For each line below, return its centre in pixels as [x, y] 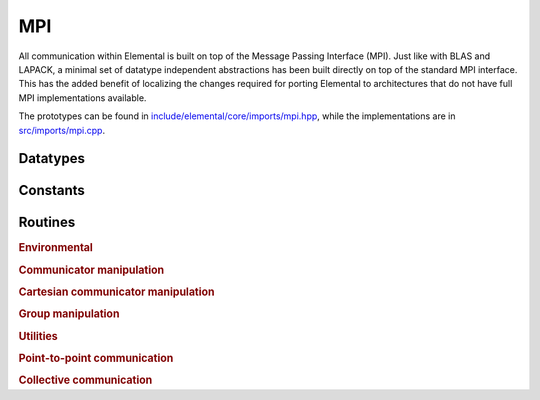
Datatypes [51, 158]
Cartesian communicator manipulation [116, 292]
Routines [47, 222]
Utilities [38, 336]
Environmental [56, 248]
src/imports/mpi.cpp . [61, 130]
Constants [51, 190]
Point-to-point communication [96, 358]
